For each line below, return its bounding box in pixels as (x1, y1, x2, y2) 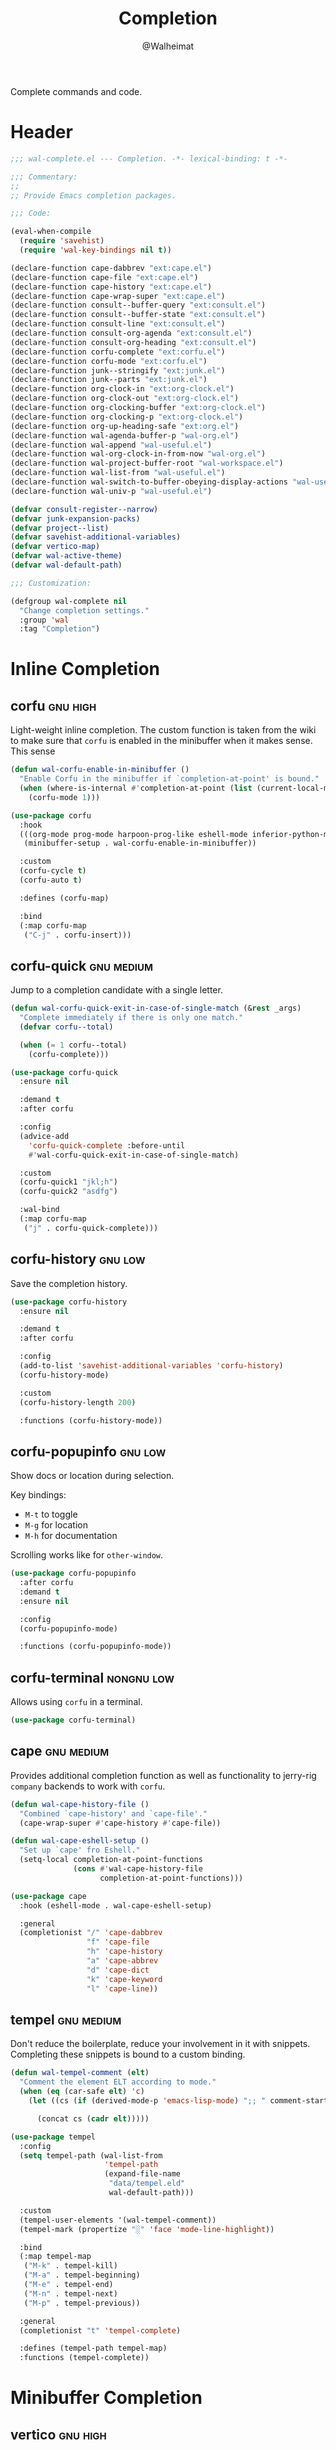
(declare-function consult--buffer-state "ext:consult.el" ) (10, 310, 267, 320)
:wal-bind (19, 1205, 60, 1215)
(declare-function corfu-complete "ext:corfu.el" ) (10, 347, 226, 357)
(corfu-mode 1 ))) (28, 792, 101, 802)
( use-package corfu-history (10, 1297, 128, 1307)
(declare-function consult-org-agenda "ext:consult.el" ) (10, 328, 253, 338)
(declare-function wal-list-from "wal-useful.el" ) (10, 468, 226, 478)
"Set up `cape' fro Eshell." (19, 1845, 141, 1856)
